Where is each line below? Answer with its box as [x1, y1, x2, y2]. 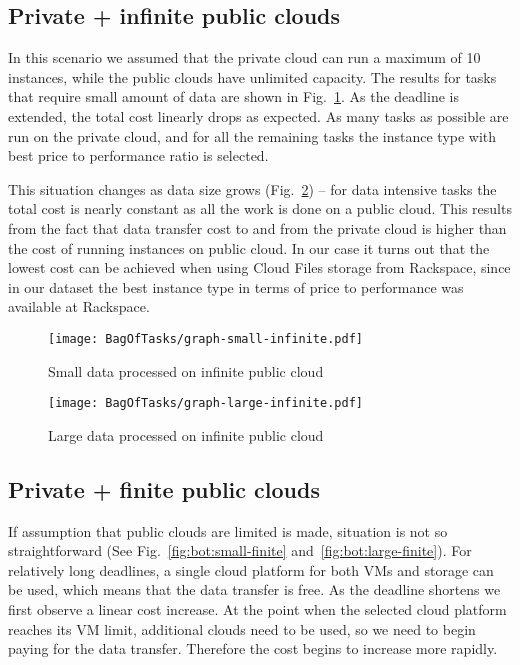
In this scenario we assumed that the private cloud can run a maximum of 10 [8, 47, 481, 68]
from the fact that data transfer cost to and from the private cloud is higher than [8, 217, 507, 238]
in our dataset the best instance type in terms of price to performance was [8, 276, 464, 297]
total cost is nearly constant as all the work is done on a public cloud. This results [8, 198, 512, 219]
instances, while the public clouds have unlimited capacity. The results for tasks [8, 66, 497, 87]
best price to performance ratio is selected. [8, 145, 269, 166]
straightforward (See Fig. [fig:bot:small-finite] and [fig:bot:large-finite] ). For [8, 540, 472, 561]
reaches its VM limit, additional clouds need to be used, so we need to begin [8, 618, 476, 639]
